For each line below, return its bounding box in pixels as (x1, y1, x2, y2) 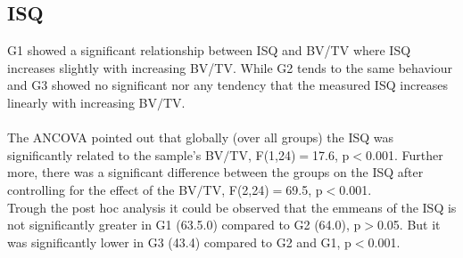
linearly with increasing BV (7, 93, 157, 111)
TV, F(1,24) (229, 145, 296, 164)
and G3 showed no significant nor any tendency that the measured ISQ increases (7, 76, 449, 94)
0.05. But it (376, 215, 441, 234)
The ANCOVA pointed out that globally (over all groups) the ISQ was (7, 128, 394, 147)
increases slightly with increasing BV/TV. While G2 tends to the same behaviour (7, 58, 453, 77)
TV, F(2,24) (203, 180, 269, 198)
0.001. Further (365, 145, 443, 164)
